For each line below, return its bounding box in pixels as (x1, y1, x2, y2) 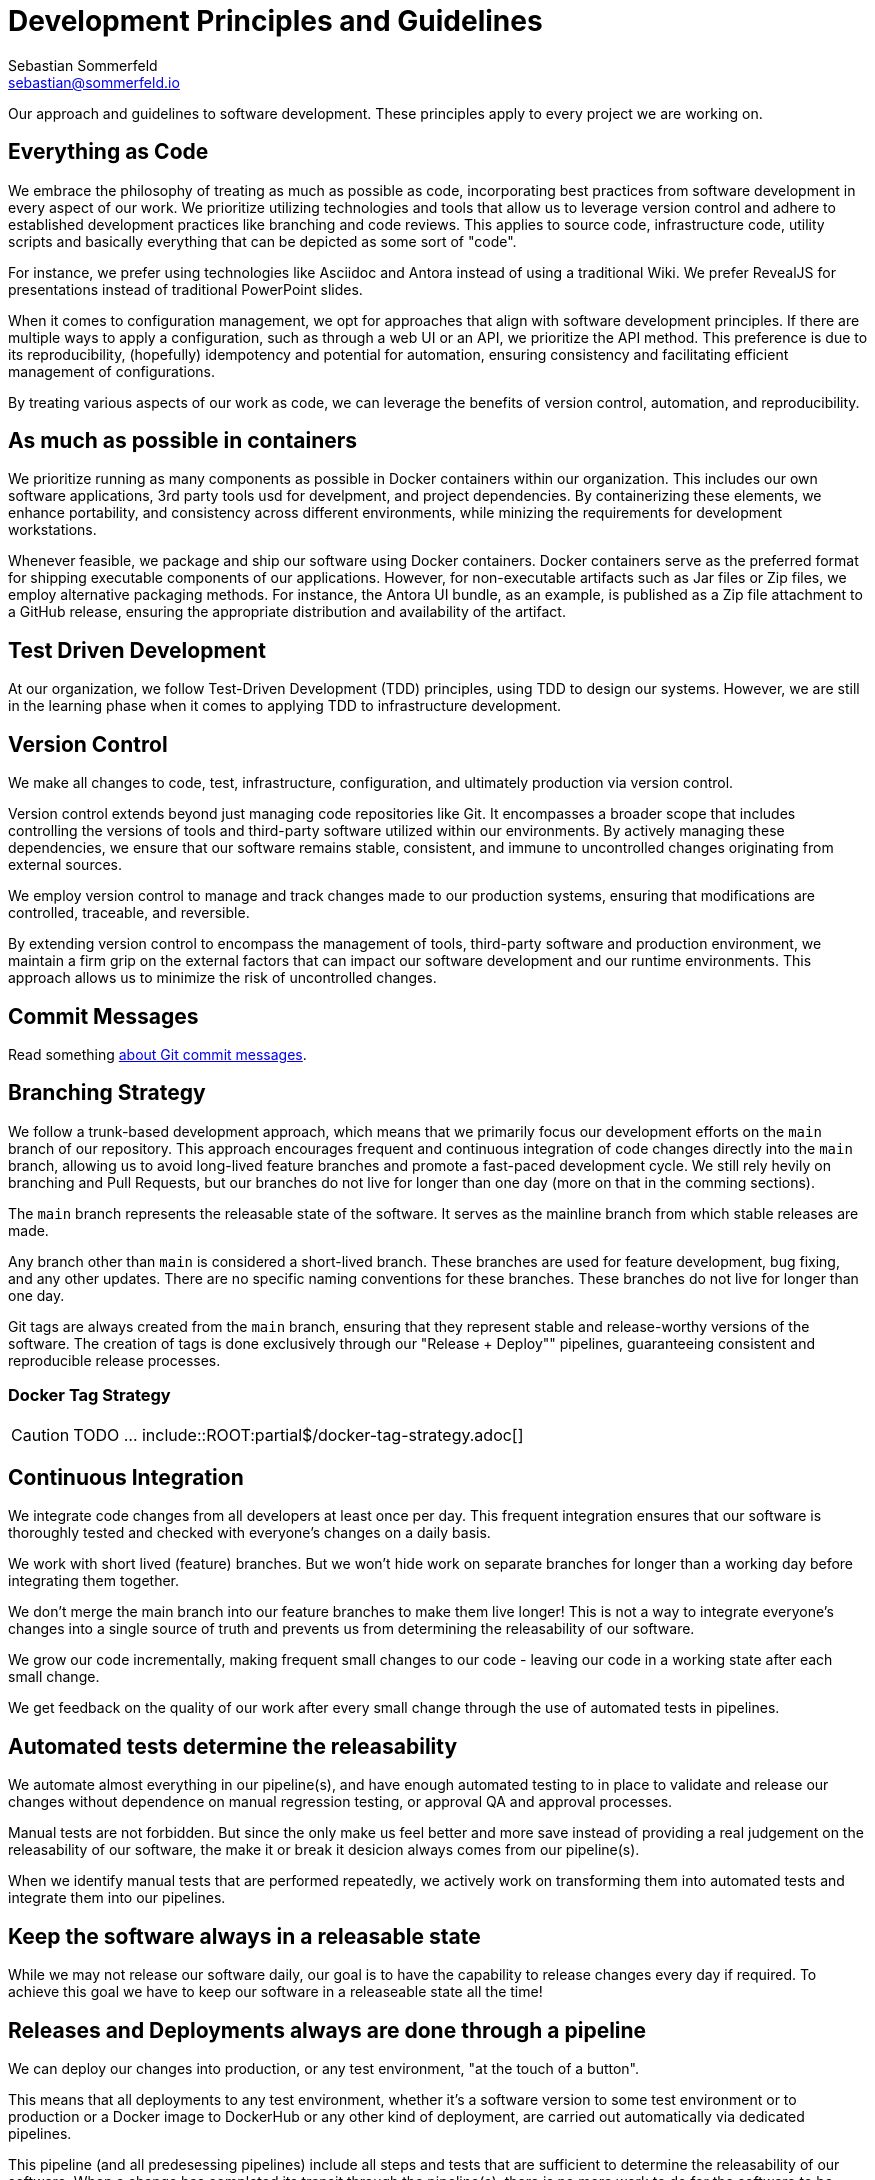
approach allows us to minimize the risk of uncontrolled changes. (8, 969, 437, 987)
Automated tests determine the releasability (8, 1733, 458, 1759)
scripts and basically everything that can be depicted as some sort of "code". (8, 232, 517, 250)
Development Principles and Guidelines (8, 4, 543, 38)
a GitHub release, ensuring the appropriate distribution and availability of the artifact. (8, 603, 566, 621)
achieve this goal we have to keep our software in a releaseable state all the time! (8, 1983, 543, 2001)
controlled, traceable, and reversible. (8, 904, 250, 922)
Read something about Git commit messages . (8, 1045, 307, 1063)
